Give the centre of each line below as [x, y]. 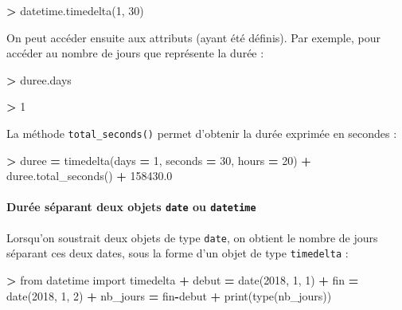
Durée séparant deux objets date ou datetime [131, 207]
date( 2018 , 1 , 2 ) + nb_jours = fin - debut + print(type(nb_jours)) [169, 295]
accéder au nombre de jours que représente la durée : [135, 53]
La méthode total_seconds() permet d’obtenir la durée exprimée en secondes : [202, 133]
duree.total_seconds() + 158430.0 [90, 176]
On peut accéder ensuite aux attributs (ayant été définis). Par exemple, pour [193, 37]
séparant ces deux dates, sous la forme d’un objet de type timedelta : [178, 253]
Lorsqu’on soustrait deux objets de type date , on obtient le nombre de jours [192, 237]
